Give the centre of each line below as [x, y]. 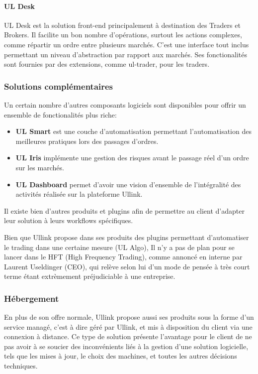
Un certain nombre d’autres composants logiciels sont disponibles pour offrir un [125, 104]
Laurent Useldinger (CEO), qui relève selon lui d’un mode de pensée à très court [127, 266]
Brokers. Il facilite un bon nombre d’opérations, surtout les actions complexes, [123, 35]
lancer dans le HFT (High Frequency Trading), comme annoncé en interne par [123, 257]
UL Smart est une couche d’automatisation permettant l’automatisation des [133, 131]
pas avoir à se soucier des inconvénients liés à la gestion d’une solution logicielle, [126, 346]
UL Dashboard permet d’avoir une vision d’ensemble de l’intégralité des [128, 184]
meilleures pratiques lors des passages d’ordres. [87, 141]
